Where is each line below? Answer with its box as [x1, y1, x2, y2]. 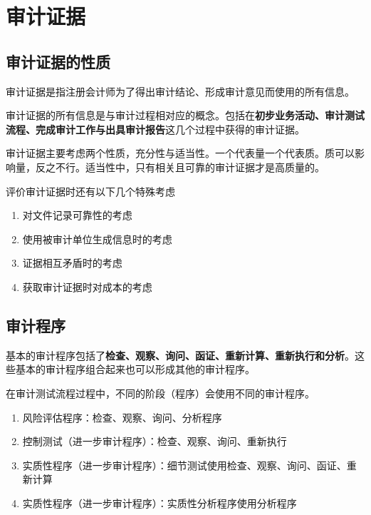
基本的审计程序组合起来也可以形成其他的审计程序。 [15, 362, 255, 377]
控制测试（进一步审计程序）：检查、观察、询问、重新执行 [22, 434, 287, 449]
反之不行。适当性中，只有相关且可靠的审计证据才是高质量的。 [35, 159, 325, 174]
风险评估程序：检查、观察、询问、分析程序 [22, 409, 222, 424]
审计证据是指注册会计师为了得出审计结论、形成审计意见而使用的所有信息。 [6, 83, 355, 98]
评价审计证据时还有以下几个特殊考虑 [6, 183, 175, 198]
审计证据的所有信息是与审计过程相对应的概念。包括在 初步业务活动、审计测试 [6, 108, 365, 123]
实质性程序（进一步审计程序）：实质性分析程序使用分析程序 [22, 495, 297, 510]
